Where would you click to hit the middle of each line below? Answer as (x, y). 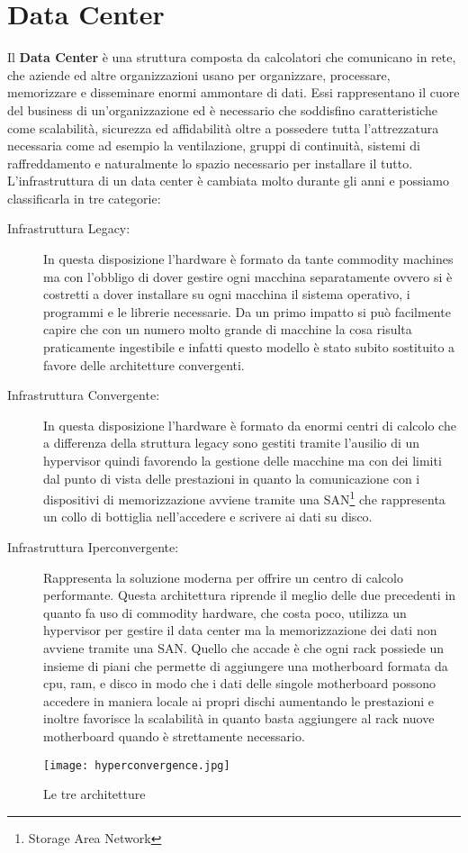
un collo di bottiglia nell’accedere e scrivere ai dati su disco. (208, 517)
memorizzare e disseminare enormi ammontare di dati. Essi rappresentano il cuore (234, 92)
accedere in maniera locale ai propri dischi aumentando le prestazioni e (238, 700)
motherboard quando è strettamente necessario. (174, 735)
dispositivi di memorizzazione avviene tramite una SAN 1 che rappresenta (244, 498)
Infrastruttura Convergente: (84, 395)
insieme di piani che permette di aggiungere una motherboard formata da (246, 665)
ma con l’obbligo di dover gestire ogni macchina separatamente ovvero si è (248, 276)
